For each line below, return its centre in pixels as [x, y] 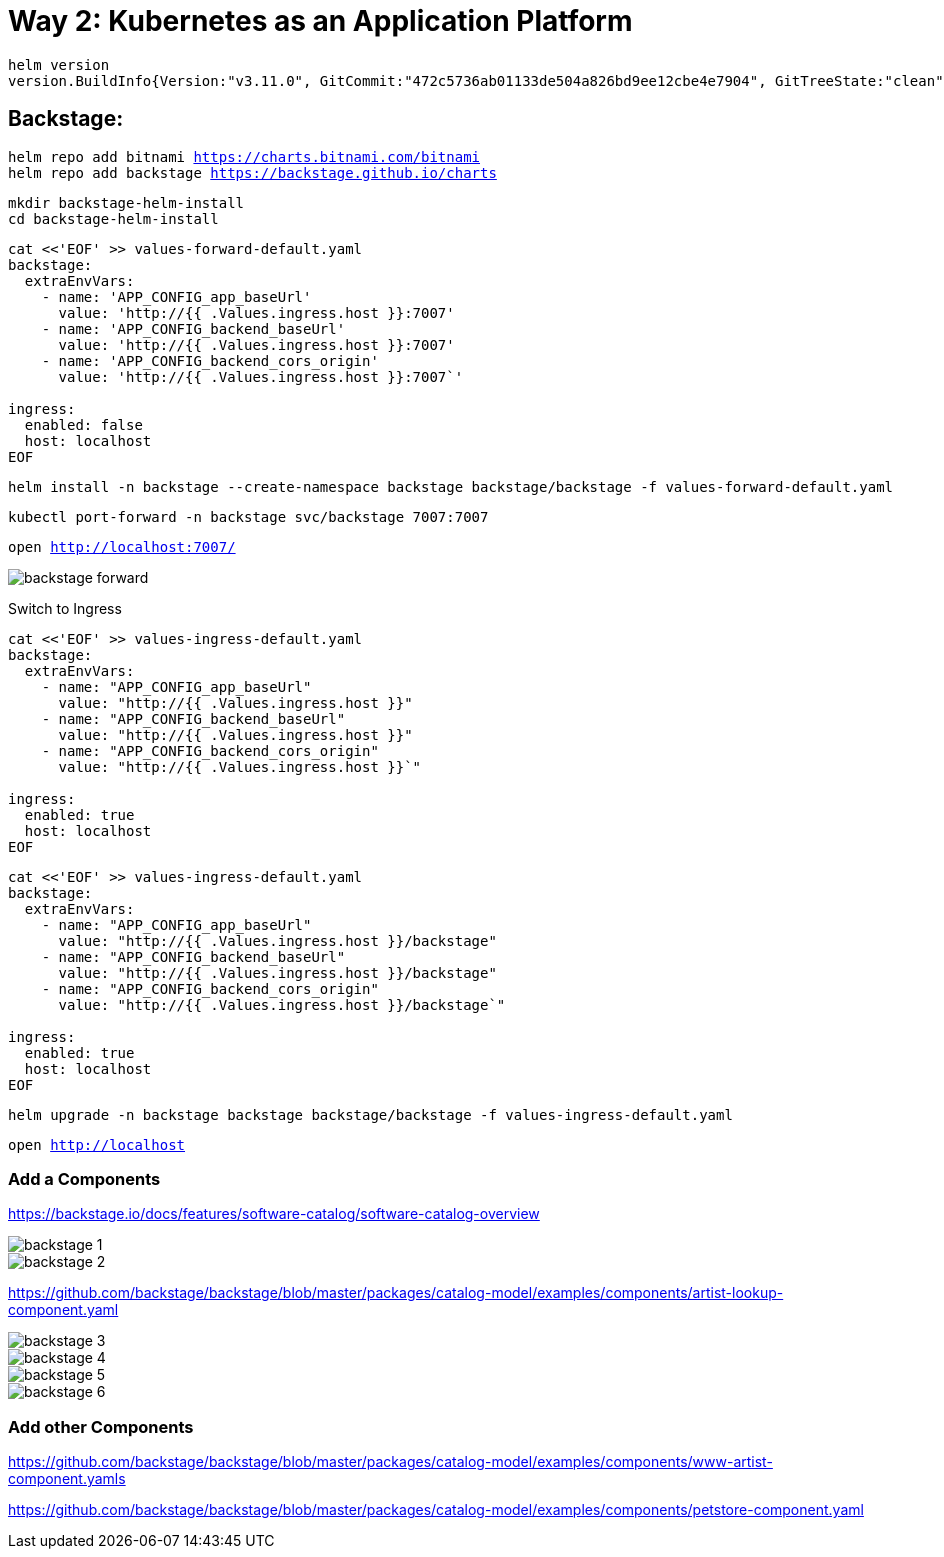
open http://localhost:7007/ [122, 546]
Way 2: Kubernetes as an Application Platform [320, 21]
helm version [59, 64]
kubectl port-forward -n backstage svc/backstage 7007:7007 [248, 516]
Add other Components [101, 1426]
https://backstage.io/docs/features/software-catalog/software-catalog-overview [274, 1214]
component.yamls [67, 1479]
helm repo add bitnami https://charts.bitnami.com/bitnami [244, 156]
